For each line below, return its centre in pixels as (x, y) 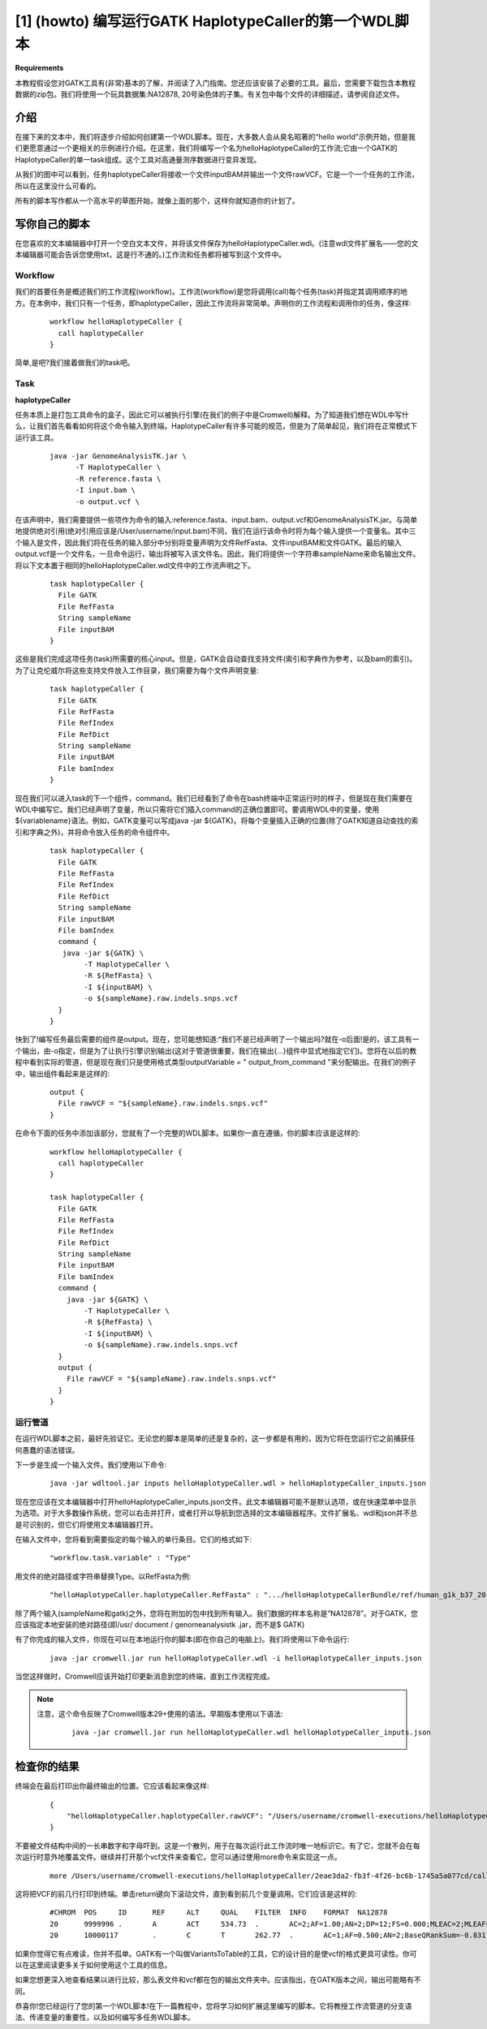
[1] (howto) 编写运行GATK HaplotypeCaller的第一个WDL (205, 21)
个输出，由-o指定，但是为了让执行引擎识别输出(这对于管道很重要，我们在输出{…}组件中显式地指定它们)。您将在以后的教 (216, 1050)
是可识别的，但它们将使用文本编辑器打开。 (86, 1524)
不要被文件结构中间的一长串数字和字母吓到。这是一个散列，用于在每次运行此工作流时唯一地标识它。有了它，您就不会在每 (218, 1846)
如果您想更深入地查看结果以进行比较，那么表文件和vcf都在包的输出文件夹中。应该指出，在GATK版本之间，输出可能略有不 (218, 1979)
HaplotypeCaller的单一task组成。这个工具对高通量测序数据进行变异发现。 (138, 159)
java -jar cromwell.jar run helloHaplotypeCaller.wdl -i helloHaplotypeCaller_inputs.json (236, 1658)
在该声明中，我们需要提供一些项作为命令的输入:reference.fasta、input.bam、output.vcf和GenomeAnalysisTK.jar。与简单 (216, 520)
